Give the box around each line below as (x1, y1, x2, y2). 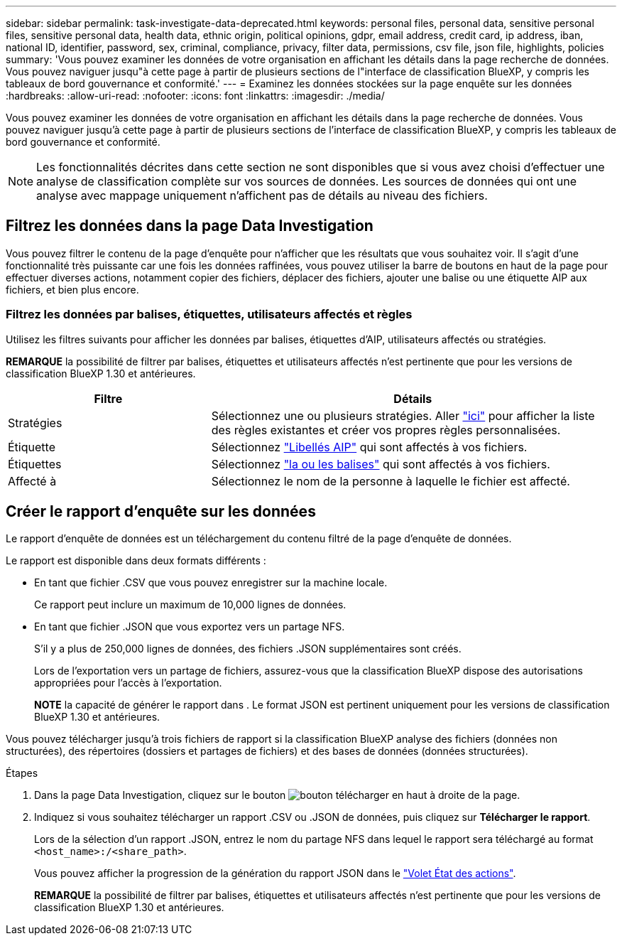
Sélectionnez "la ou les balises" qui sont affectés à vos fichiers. (211, 456, 550, 471)
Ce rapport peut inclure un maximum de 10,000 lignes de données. (34, 598, 347, 611)
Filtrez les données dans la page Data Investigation (6, 217, 373, 235)
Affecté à (8, 473, 57, 488)
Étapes (6, 767, 38, 780)
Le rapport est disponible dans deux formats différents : (6, 554, 266, 567)
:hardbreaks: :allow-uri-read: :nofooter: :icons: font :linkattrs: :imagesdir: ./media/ (6, 90, 385, 102)
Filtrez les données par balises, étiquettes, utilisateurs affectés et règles (6, 307, 413, 322)
